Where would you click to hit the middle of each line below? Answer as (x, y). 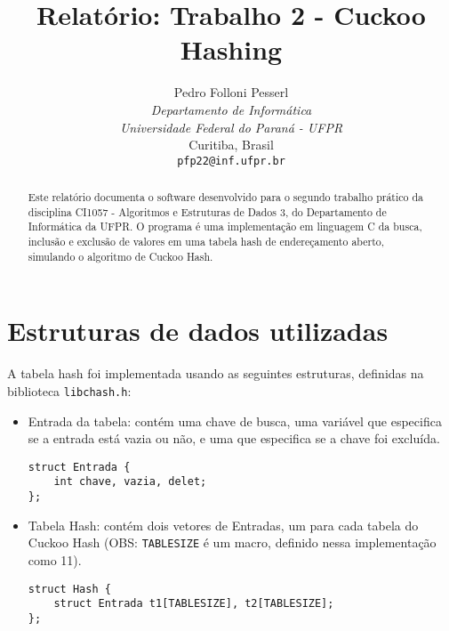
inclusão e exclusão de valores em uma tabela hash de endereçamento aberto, (206, 242)
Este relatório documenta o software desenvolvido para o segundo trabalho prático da (226, 197)
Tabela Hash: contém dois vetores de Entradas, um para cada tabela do (223, 525)
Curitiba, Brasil (231, 145)
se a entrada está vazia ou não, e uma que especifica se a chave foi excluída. (234, 438)
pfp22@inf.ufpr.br (231, 161)
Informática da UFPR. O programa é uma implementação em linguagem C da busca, (225, 227)
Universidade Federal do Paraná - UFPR (231, 127)
